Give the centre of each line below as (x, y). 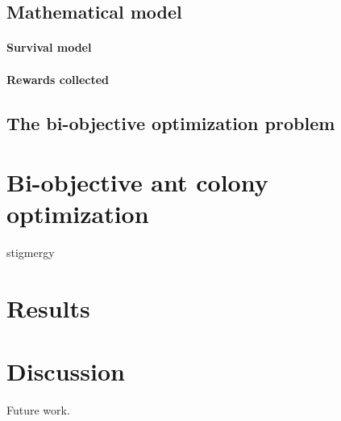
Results (48, 308)
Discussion (66, 371)
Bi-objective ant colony (137, 182)
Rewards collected (58, 79)
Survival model (49, 47)
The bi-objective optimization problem (171, 122)
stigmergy (31, 253)
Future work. (38, 410)
